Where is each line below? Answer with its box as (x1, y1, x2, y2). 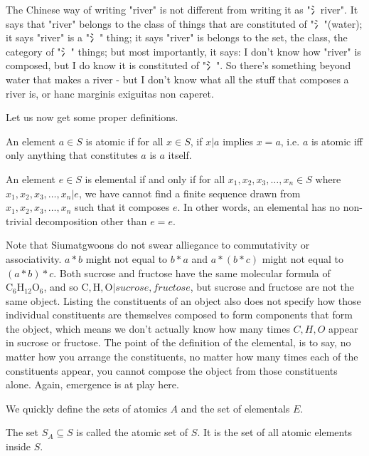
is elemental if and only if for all (85, 171, 225, 186)
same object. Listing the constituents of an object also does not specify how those (6, 293, 361, 308)
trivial (6, 213, 33, 228)
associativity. (6, 251, 62, 266)
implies (223, 133, 254, 148)
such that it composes (75, 199, 170, 214)
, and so (43, 279, 78, 294)
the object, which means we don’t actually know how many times (6, 321, 290, 336)
